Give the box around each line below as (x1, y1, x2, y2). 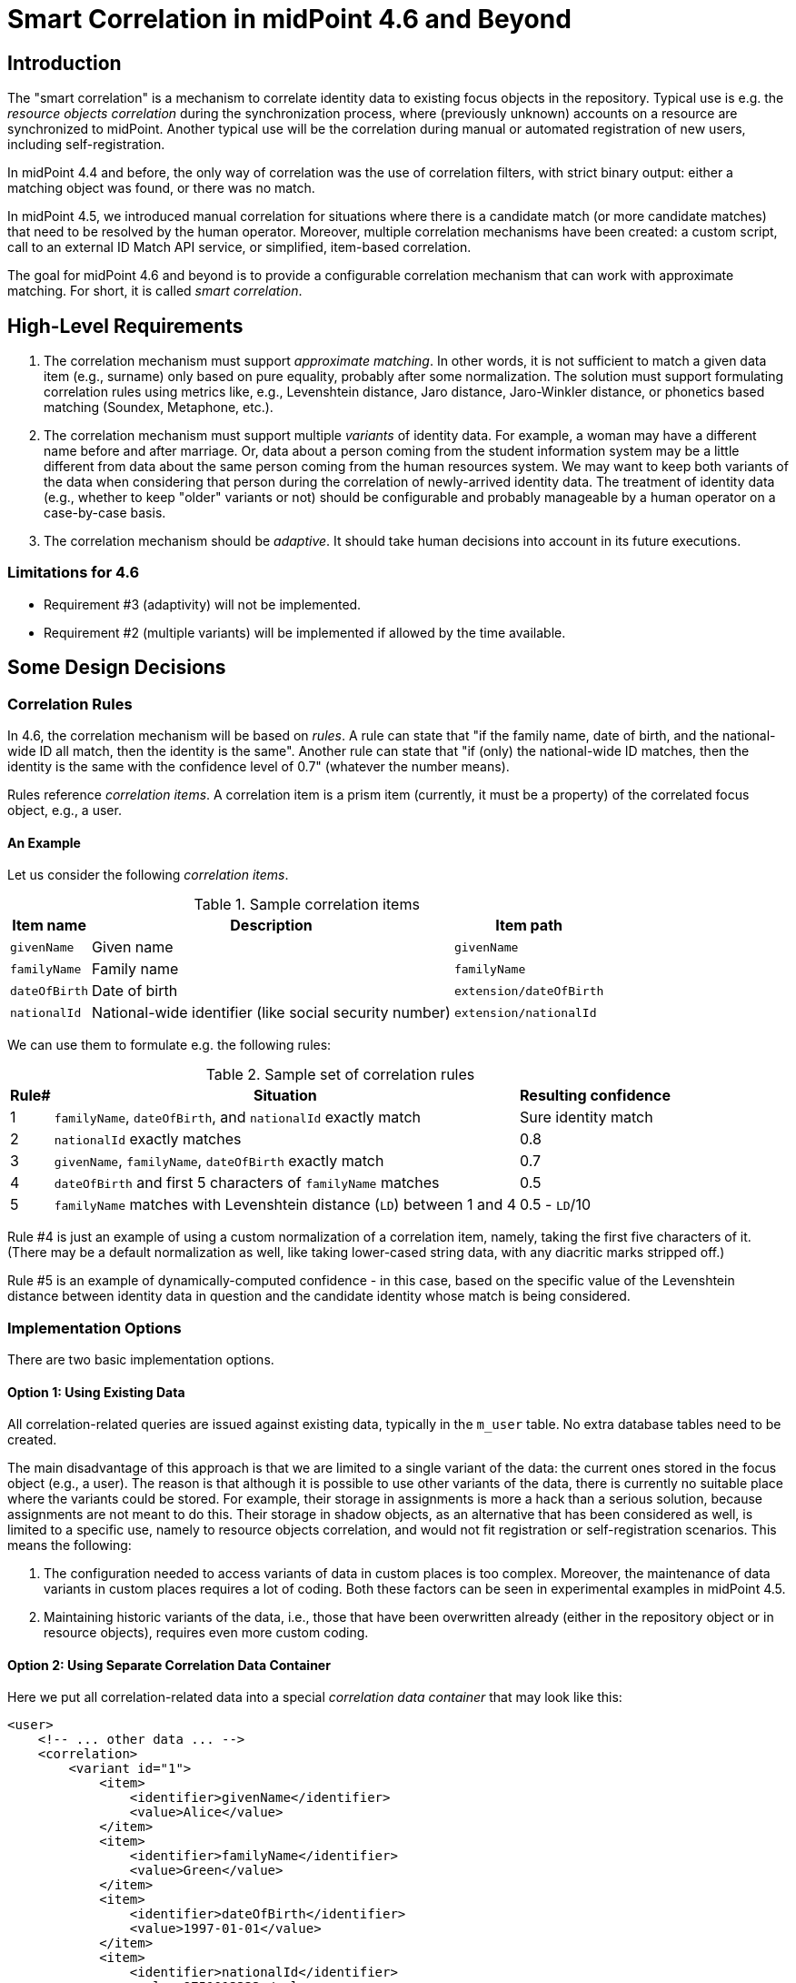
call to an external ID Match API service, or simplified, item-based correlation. (7, 239, 472, 256)
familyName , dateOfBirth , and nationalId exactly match (54, 1108, 422, 1127)
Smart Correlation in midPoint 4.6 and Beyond (7, 4, 572, 35)
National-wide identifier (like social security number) (92, 1003, 451, 1022)
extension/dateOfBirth (453, 983, 604, 998)
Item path (495, 916, 563, 935)
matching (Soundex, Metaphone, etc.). (44, 399, 274, 416)
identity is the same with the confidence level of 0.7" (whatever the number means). (7, 758, 510, 774)
